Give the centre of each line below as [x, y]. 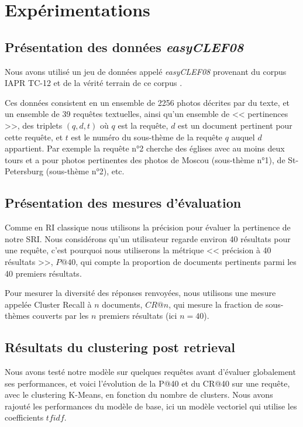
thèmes [17, 316]
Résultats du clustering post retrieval [120, 347]
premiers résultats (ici [138, 316]
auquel [243, 137]
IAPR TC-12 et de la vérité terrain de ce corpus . [94, 83]
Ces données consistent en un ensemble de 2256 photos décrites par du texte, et [147, 102]
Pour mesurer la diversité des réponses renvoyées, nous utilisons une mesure [140, 293]
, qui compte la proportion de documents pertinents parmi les [186, 261]
